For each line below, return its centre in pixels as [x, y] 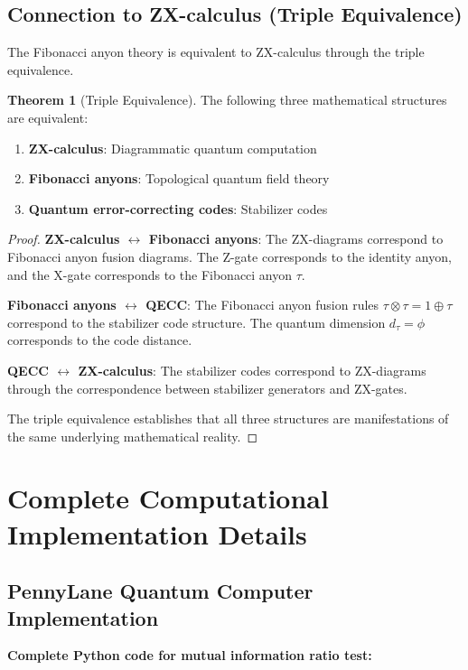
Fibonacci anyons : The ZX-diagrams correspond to [296, 239]
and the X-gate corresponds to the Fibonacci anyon [150, 274]
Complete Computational [168, 498]
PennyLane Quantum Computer [160, 591]
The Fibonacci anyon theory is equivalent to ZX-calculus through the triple [216, 52]
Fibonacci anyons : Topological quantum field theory [179, 178]
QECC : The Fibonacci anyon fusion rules [262, 305]
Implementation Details [157, 533]
